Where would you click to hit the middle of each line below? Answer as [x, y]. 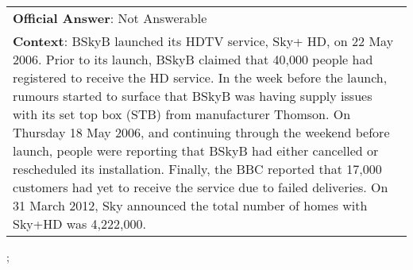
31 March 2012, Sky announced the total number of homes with [190, 205]
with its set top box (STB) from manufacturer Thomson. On [182, 114]
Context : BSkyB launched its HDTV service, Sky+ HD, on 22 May [203, 41]
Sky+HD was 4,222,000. [79, 224]
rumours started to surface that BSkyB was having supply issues [193, 96]
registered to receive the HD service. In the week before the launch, [200, 77]
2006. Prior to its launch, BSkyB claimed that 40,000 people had [193, 59]
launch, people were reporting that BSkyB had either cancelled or [196, 150]
